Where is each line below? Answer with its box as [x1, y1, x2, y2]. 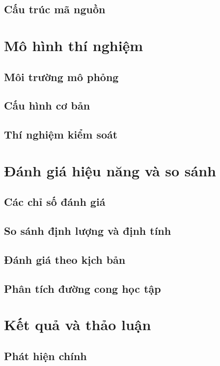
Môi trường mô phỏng [4, 69, 119, 84]
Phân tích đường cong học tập [4, 281, 161, 296]
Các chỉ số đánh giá [4, 194, 106, 209]
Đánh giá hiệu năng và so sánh [4, 160, 216, 180]
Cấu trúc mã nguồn [4, 1, 106, 17]
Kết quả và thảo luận [4, 314, 151, 335]
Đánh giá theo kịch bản [4, 252, 126, 267]
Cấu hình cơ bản [4, 98, 90, 113]
